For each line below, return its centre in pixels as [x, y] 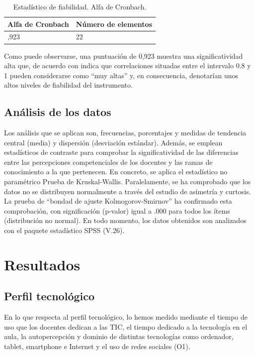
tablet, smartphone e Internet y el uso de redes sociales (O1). [97, 346]
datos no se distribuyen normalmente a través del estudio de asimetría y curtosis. [127, 191]
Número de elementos [114, 24]
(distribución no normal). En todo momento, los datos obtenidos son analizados [125, 220]
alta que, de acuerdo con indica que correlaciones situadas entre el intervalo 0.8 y [127, 65]
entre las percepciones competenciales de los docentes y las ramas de [108, 162]
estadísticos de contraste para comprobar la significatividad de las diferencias [121, 152]
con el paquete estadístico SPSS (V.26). [64, 230]
